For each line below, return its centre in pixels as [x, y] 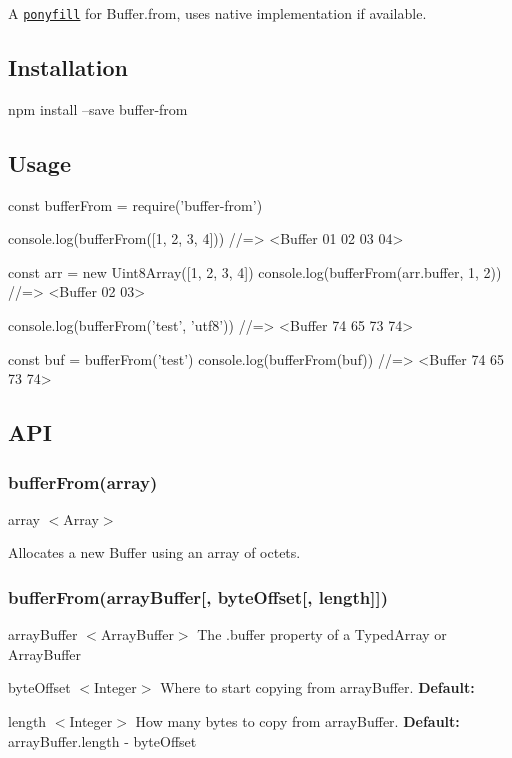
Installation [68, 67]
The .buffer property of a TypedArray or [322, 634]
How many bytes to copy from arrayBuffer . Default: [297, 721]
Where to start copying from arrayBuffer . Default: [317, 687]
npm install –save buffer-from [98, 108]
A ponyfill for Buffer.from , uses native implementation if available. [217, 13]
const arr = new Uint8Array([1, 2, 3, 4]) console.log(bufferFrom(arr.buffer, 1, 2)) [255, 271]
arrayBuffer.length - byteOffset [102, 740]
